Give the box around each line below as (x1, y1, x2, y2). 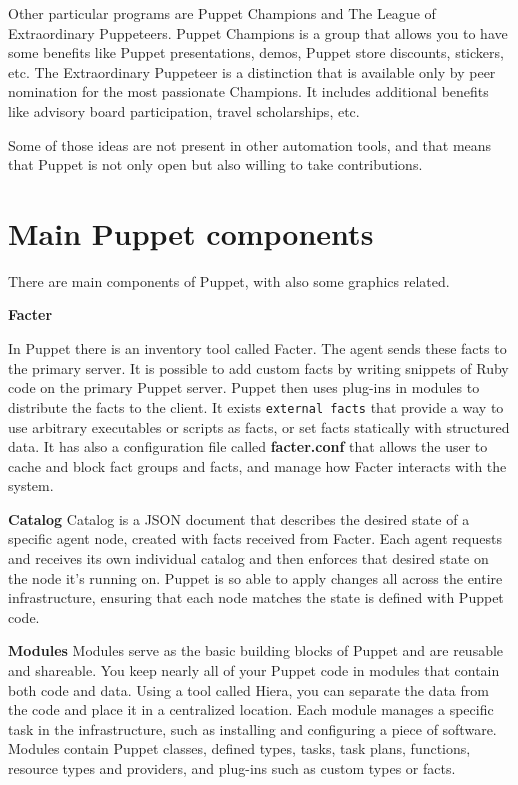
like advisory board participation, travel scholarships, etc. (8, 100, 360, 121)
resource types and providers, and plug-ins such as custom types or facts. (8, 758, 456, 778)
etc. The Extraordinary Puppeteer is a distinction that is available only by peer (8, 61, 496, 82)
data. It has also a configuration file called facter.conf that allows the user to (8, 436, 488, 457)
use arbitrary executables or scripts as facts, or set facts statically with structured (8, 416, 510, 437)
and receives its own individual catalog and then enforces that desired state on (8, 548, 489, 569)
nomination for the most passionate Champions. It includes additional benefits (8, 81, 489, 102)
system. (8, 475, 54, 496)
